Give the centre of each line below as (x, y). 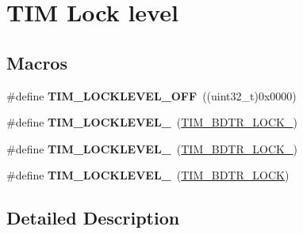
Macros (37, 62)
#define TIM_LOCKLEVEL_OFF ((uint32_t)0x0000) (151, 95)
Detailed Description (93, 218)
